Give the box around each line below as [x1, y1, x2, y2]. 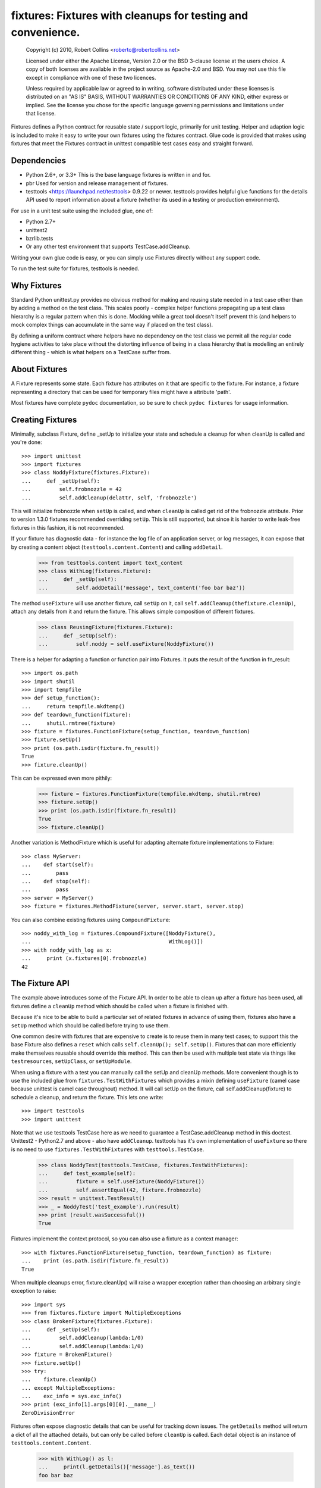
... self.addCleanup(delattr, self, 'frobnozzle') [21, 494, 197, 501]
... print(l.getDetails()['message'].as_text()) [38, 1464, 196, 1470]
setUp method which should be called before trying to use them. [11, 1021, 171, 1029]
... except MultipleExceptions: [21, 1384, 116, 1391]
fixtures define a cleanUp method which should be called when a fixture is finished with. [11, 1002, 229, 1009]
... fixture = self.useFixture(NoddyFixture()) [38, 1178, 205, 1185]
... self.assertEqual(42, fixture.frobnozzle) [38, 1186, 202, 1193]
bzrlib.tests [26, 235, 53, 242]
